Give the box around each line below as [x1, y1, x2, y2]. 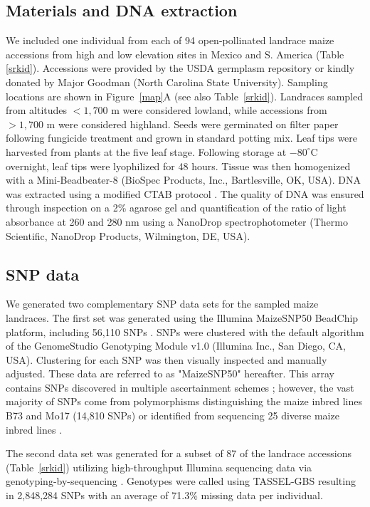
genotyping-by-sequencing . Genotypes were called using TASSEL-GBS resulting [6, 474, 356, 488]
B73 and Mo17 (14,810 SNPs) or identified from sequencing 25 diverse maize [6, 408, 339, 423]
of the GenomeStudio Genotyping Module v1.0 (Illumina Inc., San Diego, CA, [6, 338, 347, 353]
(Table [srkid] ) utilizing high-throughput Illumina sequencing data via [6, 459, 312, 474]
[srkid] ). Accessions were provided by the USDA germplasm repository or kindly [6, 61, 355, 75]
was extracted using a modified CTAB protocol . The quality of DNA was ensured [6, 186, 364, 201]
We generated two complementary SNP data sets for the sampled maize [6, 296, 319, 311]
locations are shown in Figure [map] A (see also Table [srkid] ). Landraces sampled [6, 88, 364, 103]
